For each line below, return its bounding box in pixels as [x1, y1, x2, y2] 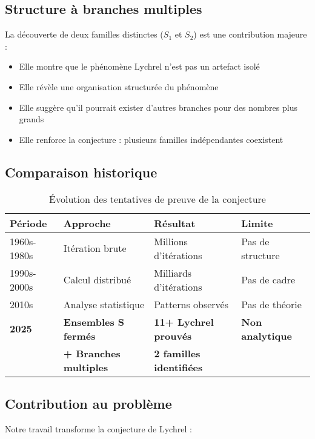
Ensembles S [63, 314, 125, 329]
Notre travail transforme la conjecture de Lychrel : [5, 422, 192, 435]
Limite [241, 216, 273, 230]
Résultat [154, 216, 196, 230]
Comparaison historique [5, 162, 157, 181]
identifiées [154, 360, 203, 374]
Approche [63, 216, 111, 230]
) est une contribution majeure [193, 28, 307, 41]
